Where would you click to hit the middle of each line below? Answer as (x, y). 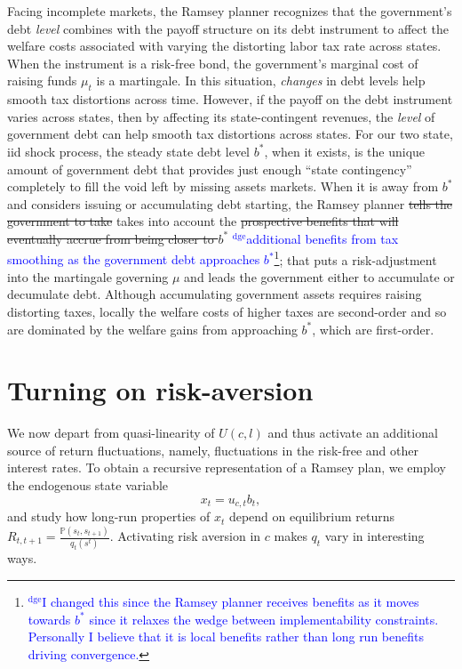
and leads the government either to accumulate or (319, 276)
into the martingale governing (88, 276)
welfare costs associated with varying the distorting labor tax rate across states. (224, 46)
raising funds (42, 81)
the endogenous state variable (88, 485)
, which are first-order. (373, 329)
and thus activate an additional (353, 433)
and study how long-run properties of (109, 516)
